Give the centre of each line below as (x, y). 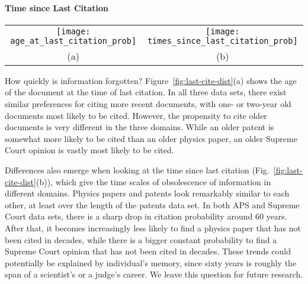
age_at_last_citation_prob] (73, 41)
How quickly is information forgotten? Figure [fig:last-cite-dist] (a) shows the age (151, 80)
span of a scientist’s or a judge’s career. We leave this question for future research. (154, 274)
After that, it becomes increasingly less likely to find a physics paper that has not (153, 227)
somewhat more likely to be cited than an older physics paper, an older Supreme (151, 138)
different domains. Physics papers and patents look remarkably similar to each (147, 193)
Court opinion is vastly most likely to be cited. (89, 150)
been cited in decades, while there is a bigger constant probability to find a (141, 239)
